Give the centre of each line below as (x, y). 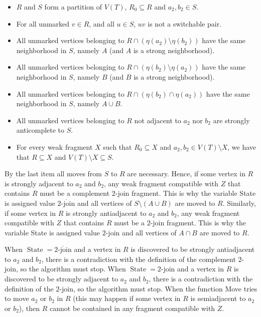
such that (117, 146)
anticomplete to (40, 130)
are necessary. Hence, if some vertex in (186, 174)
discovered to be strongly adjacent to (61, 279)
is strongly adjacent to (39, 183)
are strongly (231, 120)
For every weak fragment (54, 146)
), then (29, 308)
